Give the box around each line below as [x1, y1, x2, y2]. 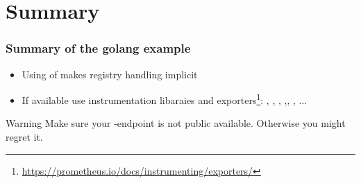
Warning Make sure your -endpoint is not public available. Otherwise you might [6, 116, 346, 130]
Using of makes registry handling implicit [22, 67, 198, 81]
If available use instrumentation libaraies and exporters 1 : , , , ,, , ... [22, 91, 308, 107]
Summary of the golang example [6, 40, 191, 57]
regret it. [6, 130, 43, 144]
